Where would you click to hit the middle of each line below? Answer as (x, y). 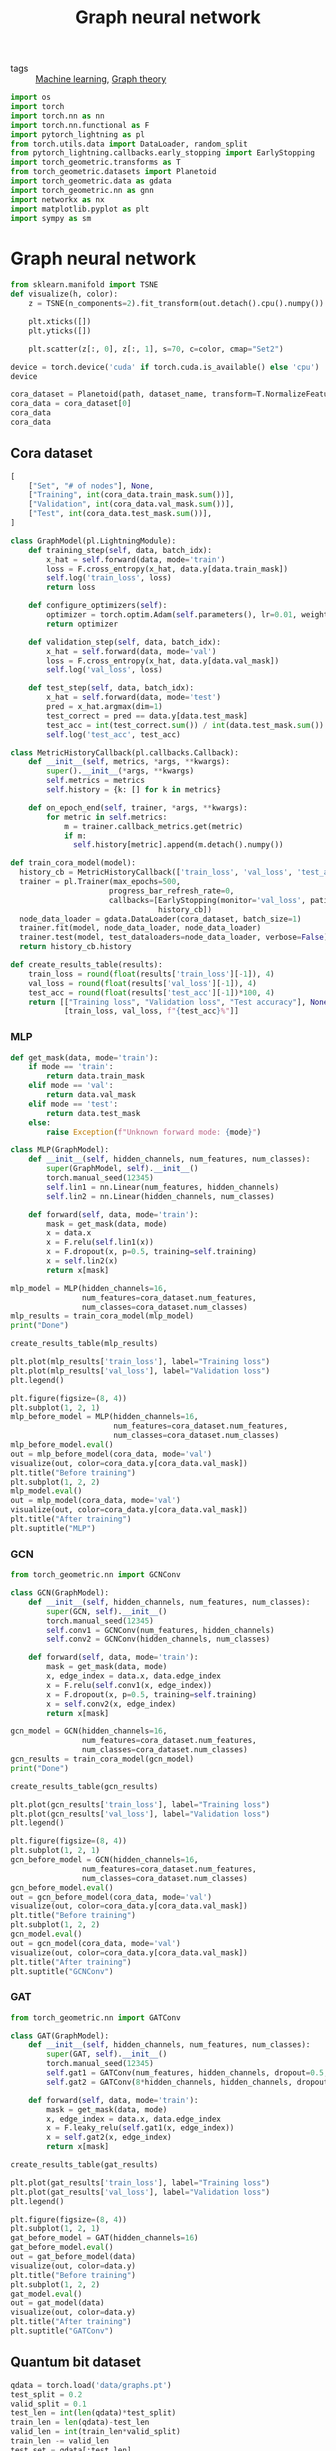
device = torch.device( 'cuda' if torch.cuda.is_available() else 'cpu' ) (165, 367)
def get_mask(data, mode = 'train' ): (84, 1057)
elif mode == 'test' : (73, 1104)
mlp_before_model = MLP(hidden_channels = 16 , (104, 1417)
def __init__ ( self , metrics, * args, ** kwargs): (129, 762)
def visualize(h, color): (64, 294)
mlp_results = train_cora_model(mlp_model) (102, 1316)
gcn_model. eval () (46, 1934)
